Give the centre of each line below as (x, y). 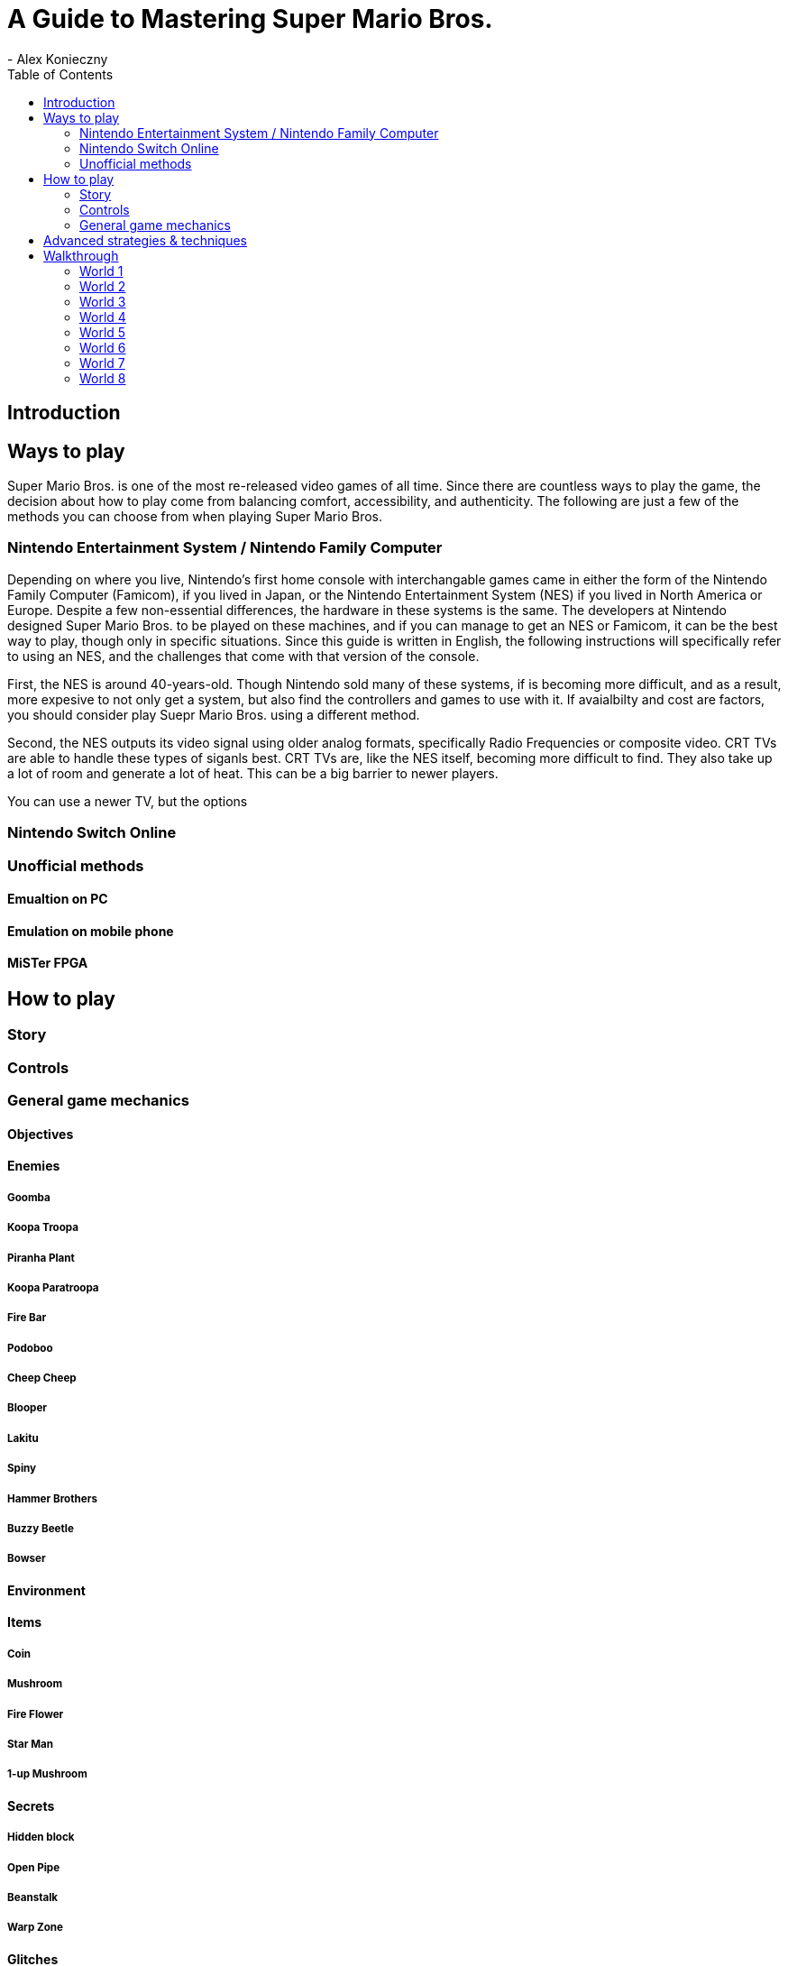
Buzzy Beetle (41, 1529)
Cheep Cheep (42, 1378)
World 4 (103, 317)
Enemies (34, 1166)
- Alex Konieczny (58, 59)
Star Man (30, 1744)
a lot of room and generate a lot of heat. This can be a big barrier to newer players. (253, 773)
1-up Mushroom (47, 1774)
